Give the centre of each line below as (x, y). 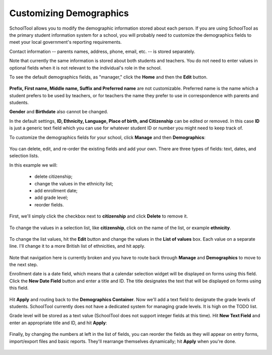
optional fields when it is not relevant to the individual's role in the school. (86, 67)
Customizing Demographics (69, 13)
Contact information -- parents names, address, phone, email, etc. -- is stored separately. (102, 51)
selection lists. (24, 156)
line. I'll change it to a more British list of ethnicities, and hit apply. (77, 246)
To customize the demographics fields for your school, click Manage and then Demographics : (108, 137)
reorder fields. (49, 204)
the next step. (24, 265)
